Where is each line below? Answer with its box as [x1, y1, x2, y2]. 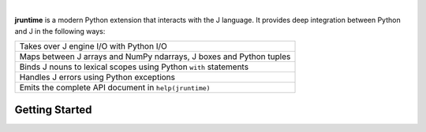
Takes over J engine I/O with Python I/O [19, 41, 167, 52]
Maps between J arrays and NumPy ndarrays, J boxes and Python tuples [19, 51, 291, 62]
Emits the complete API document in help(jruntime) [19, 82, 211, 93]
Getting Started [14, 103, 92, 116]
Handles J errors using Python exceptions [19, 71, 176, 82]
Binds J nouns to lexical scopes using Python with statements [19, 61, 248, 72]
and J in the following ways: [14, 26, 106, 35]
